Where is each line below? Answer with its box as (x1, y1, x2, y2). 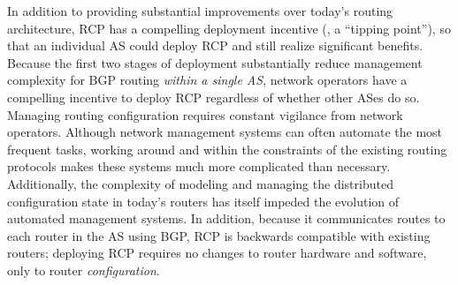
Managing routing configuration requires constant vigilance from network (7, 105, 403, 124)
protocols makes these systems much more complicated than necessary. (7, 157, 391, 176)
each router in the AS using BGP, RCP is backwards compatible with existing (7, 226, 431, 244)
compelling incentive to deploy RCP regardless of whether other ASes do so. (7, 87, 420, 106)
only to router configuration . (7, 260, 160, 279)
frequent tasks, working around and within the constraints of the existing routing (7, 139, 447, 158)
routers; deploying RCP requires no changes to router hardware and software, (7, 244, 427, 262)
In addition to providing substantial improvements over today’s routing (7, 2, 393, 19)
